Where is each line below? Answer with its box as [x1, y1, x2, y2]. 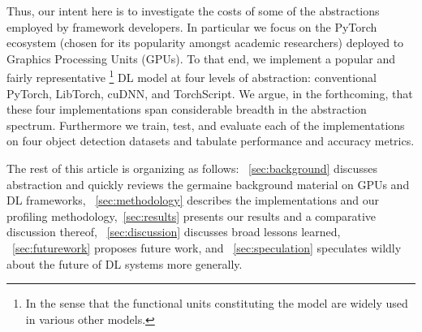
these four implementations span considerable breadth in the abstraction [6, 101, 367, 118]
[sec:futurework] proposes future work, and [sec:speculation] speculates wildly [12, 239, 402, 256]
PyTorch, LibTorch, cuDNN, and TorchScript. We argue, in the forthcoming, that [6, 84, 413, 101]
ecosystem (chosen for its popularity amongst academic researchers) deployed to [6, 34, 404, 51]
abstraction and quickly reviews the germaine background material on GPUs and [6, 175, 410, 192]
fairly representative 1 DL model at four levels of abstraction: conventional [6, 67, 377, 86]
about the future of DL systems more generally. [6, 255, 243, 272]
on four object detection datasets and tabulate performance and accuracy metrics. [6, 132, 415, 149]
